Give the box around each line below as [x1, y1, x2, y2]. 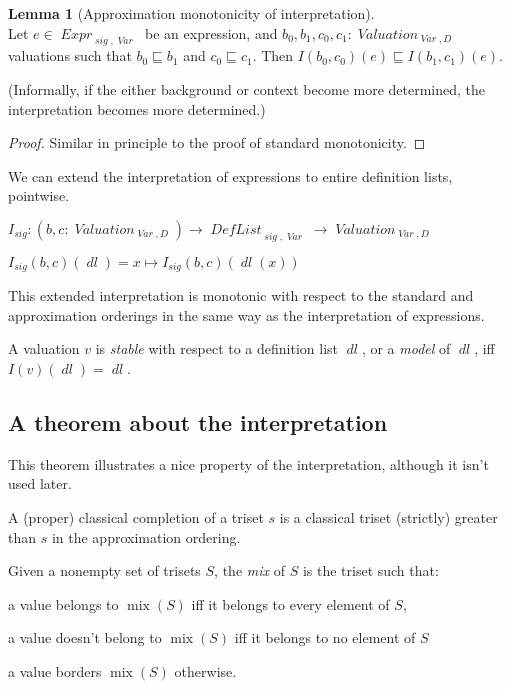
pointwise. [8, 185, 70, 206]
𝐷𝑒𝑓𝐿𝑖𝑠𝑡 [210, 222, 262, 237]
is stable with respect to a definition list [95, 338, 339, 359]
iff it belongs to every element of [191, 593, 390, 614]
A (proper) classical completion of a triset [8, 506, 264, 527]
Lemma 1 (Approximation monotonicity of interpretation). [8, 3, 375, 23]
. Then [252, 45, 294, 66]
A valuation [8, 338, 80, 359]
